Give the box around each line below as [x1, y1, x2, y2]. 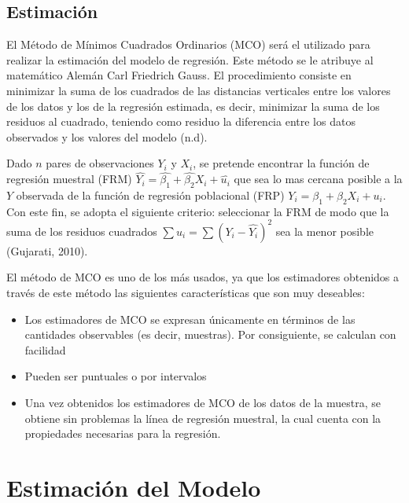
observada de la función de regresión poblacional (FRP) [16, 186, 285, 203]
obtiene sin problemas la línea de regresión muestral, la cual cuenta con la [24, 409, 381, 426]
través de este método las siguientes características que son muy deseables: [6, 285, 365, 301]
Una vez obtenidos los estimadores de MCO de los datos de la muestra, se [24, 395, 381, 411]
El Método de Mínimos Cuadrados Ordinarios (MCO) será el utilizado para [6, 36, 370, 53]
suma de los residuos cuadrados [6, 222, 157, 239]
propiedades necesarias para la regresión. [24, 425, 221, 442]
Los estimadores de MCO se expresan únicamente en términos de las [24, 310, 356, 327]
